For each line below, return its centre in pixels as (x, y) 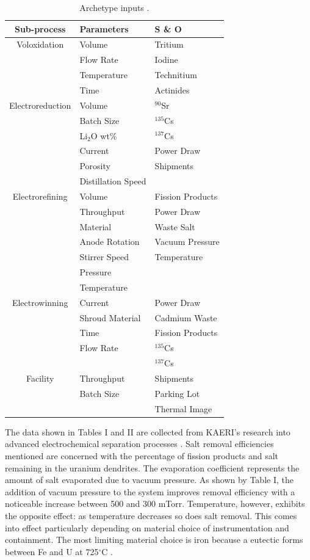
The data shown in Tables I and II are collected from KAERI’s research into (148, 431)
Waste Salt (175, 226)
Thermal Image (183, 408)
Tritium (169, 44)
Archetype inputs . (114, 7)
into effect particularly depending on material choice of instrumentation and (147, 527)
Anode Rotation (110, 242)
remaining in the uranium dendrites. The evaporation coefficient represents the (152, 467)
